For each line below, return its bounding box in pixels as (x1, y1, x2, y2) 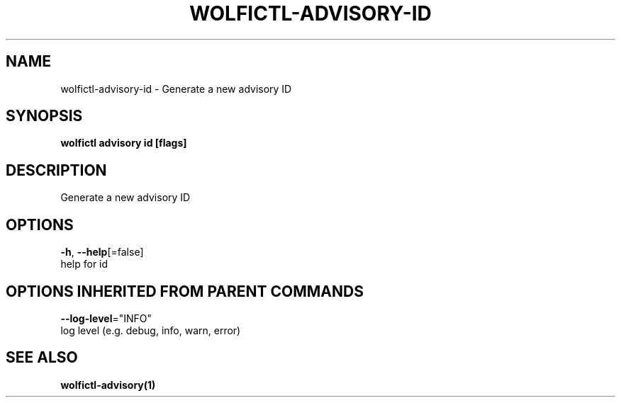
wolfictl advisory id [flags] (60, 137, 187, 149)
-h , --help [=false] (60, 246, 144, 259)
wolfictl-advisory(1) (60, 378, 156, 391)
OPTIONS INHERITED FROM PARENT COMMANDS (6, 282, 364, 300)
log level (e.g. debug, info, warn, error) (60, 324, 241, 336)
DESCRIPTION (6, 161, 107, 179)
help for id (60, 258, 108, 271)
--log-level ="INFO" (60, 312, 152, 324)
